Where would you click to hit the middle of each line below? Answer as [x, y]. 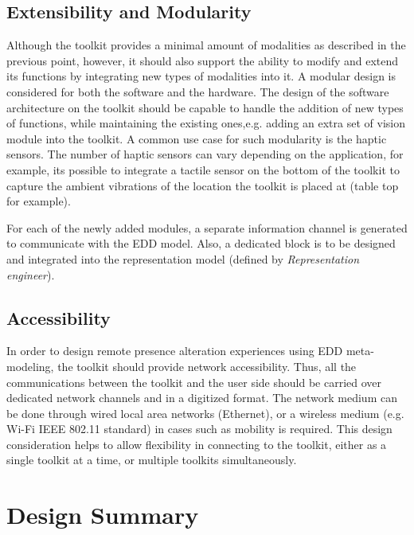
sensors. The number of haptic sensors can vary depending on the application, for [205, 154]
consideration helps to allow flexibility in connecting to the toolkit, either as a [197, 444]
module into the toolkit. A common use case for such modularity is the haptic [197, 138]
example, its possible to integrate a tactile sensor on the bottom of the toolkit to [203, 169]
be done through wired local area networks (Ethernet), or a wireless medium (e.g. [205, 413]
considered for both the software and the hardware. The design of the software [198, 91]
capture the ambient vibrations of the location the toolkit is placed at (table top [203, 185]
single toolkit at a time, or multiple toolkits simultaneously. [152, 460]
